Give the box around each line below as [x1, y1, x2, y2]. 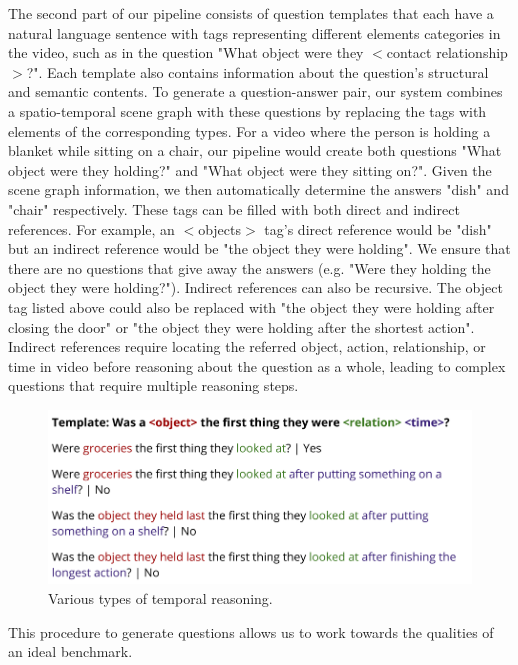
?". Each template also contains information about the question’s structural [26, 61, 489, 82]
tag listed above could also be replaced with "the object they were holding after [8, 296, 495, 317]
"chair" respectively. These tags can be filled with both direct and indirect [8, 198, 460, 219]
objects [198, 218, 242, 239]
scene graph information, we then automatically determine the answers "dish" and [8, 179, 509, 200]
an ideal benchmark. [8, 641, 133, 662]
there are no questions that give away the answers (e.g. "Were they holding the [8, 257, 491, 278]
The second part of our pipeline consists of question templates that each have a [8, 3, 494, 23]
